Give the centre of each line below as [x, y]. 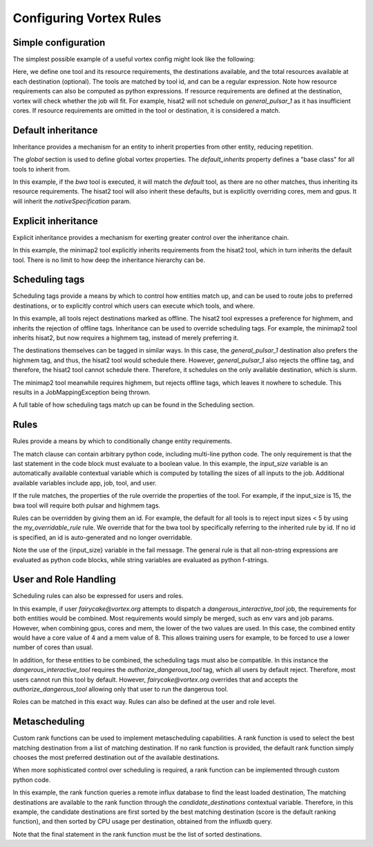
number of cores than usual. [53, 647]
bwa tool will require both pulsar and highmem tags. [87, 505]
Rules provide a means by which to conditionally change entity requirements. [123, 441]
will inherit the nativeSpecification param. [72, 201]
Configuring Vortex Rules [87, 18]
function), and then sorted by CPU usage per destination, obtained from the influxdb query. [143, 821]
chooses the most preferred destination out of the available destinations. [116, 758]
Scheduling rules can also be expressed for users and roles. [98, 596]
